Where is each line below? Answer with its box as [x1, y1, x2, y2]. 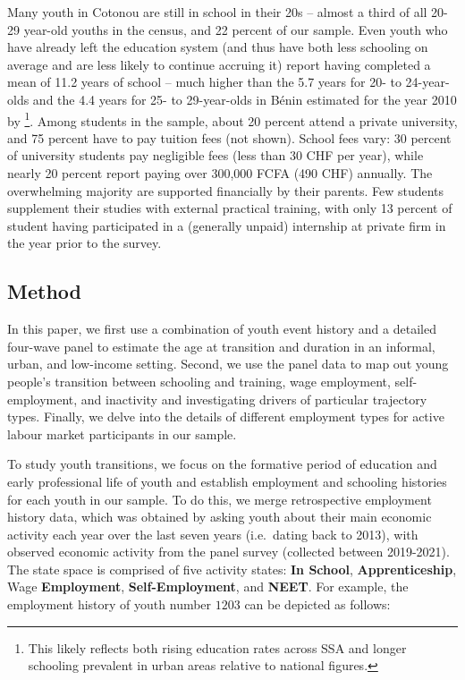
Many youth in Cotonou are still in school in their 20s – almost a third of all [7, 3, 427, 21]
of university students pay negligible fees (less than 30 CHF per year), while [7, 146, 424, 165]
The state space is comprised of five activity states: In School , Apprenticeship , [7, 559, 457, 578]
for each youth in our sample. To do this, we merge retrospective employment [7, 489, 432, 508]
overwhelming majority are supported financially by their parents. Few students [7, 181, 444, 200]
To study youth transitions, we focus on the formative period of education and [7, 455, 437, 473]
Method [7, 277, 81, 305]
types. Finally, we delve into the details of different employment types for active [7, 407, 444, 426]
